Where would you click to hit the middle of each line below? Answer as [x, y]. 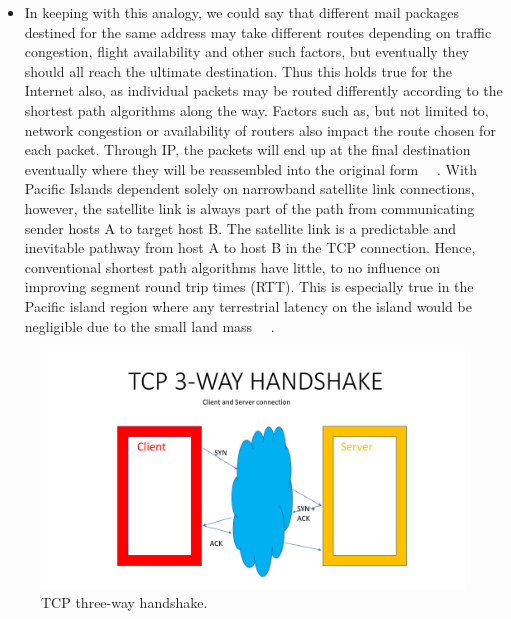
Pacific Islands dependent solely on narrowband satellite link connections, [249, 188]
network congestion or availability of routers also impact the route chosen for [260, 129]
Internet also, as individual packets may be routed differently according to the [263, 90]
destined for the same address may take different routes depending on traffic [258, 31]
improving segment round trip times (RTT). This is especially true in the [249, 286]
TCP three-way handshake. [124, 602]
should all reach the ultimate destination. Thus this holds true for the [238, 70]
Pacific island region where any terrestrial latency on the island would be [248, 305]
